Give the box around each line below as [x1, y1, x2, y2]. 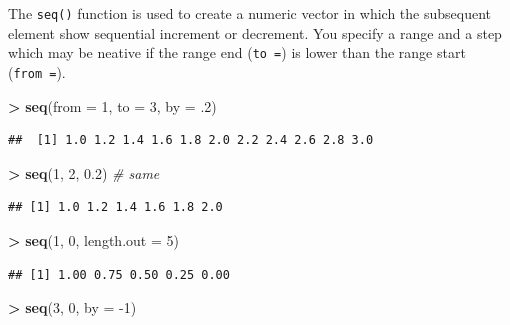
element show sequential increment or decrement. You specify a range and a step [8, 22, 502, 43]
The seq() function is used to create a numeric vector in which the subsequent [8, 3, 492, 23]
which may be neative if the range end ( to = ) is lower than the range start [8, 42, 466, 63]
